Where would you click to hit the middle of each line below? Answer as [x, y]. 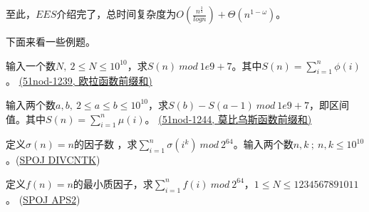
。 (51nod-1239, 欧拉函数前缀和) [79, 81]
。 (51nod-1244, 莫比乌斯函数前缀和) [228, 118]
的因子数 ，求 [105, 144]
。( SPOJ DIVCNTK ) [53, 160]
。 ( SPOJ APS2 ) [43, 199]
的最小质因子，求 [113, 183]
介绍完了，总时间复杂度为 [116, 14]
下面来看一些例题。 [51, 41]
